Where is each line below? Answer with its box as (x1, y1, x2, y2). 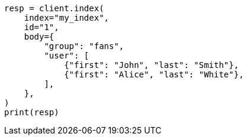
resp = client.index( (4, 4, 104, 13)
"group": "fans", (44, 41, 124, 51)
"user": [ (44, 51, 89, 60)
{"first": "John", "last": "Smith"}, (64, 60, 239, 70)
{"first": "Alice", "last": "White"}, (64, 70, 244, 79)
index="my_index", (24, 13, 110, 22)
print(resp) (4, 108, 59, 117)
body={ (24, 32, 54, 41)
